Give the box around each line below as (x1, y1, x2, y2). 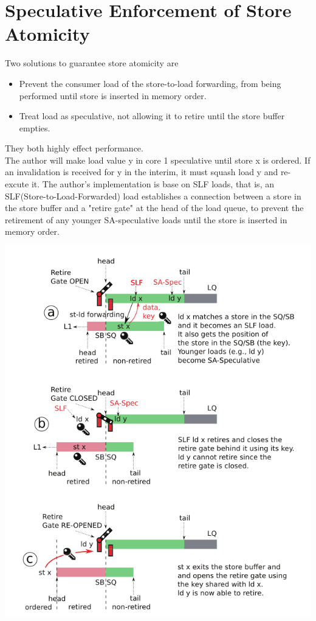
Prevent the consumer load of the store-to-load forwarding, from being (19, 77, 281, 89)
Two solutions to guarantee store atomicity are (5, 57, 179, 69)
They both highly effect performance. (5, 142, 143, 154)
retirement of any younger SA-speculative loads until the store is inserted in (5, 213, 287, 226)
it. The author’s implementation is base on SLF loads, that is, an (31, 178, 274, 190)
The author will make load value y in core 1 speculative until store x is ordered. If (5, 153, 311, 166)
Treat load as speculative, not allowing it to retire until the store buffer (19, 109, 285, 122)
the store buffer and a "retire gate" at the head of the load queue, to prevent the (5, 201, 304, 214)
